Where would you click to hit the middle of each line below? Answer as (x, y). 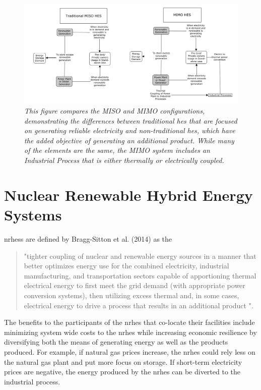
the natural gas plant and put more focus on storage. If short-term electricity (123, 361)
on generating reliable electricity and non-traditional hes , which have (130, 130)
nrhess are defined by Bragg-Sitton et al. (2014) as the (88, 238)
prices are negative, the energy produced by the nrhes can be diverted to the (122, 372)
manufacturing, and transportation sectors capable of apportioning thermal (140, 275)
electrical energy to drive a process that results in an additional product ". (139, 305)
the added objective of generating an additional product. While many (129, 140)
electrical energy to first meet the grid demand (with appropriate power (135, 285)
